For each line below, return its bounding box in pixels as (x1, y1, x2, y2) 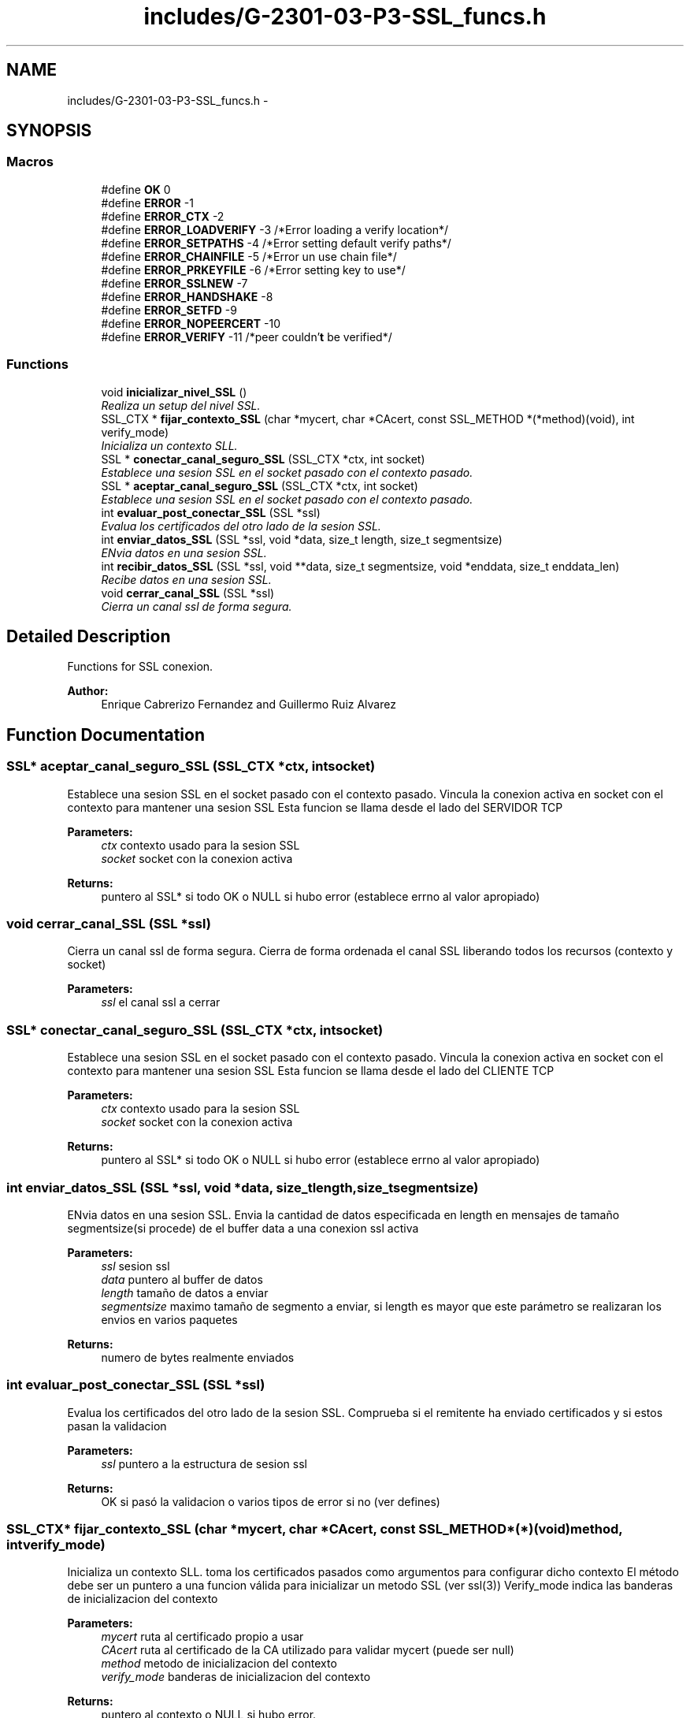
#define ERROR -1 (101, 195, 194, 210)
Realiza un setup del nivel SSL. (101, 398, 261, 412)
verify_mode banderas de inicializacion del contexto (101, 1670, 371, 1684)
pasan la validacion (67, 1419, 167, 1433)
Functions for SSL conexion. (67, 660, 213, 674)
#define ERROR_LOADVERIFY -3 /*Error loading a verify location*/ (101, 222, 448, 236)
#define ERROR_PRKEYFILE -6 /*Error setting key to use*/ (101, 262, 406, 277)
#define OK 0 (101, 182, 171, 196)
